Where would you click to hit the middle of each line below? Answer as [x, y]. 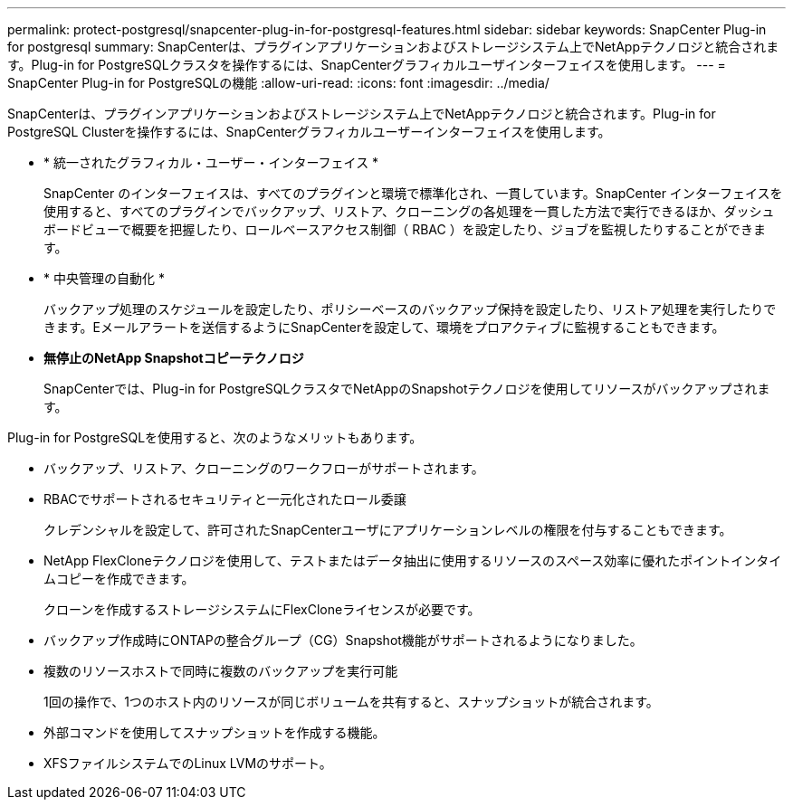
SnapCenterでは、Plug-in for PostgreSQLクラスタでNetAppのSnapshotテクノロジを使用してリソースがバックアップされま [407, 389]
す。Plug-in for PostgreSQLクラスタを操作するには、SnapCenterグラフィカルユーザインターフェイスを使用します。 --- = [367, 65]
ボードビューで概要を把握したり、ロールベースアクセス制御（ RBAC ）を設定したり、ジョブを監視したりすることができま [405, 229]
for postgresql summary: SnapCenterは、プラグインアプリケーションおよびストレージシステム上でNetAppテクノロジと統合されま [393, 47]
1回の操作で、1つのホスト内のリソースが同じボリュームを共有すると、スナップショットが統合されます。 [351, 702]
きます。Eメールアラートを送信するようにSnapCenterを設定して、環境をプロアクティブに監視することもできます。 [384, 327]
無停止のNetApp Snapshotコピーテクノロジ [174, 358]
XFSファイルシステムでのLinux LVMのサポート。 [188, 763]
